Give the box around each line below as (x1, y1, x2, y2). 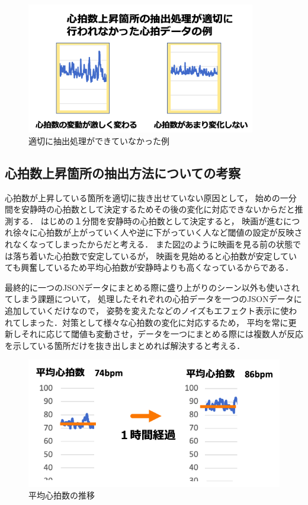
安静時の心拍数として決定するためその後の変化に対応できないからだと (21, 203, 295, 215)
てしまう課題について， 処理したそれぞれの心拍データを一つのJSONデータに (5, 293, 302, 305)
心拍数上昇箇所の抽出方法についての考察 (5, 163, 241, 182)
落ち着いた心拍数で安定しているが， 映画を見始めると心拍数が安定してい (12, 249, 297, 262)
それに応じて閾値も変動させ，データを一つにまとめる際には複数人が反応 (21, 328, 303, 340)
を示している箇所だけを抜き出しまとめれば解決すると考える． (5, 339, 245, 351)
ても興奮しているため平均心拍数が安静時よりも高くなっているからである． (5, 261, 294, 274)
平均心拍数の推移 (28, 489, 95, 501)
